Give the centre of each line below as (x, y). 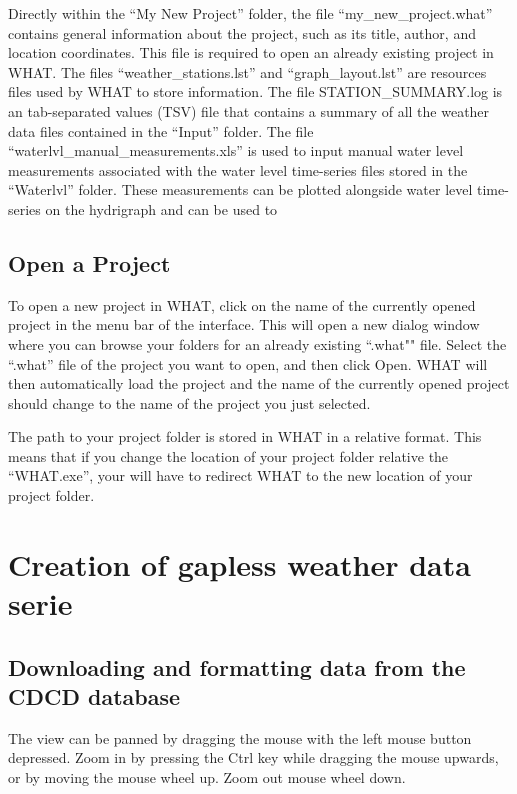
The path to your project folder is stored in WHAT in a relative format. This (245, 436)
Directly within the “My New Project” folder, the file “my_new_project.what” (250, 13)
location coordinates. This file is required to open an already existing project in (251, 52)
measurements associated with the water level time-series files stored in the (238, 169)
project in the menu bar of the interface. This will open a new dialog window (244, 324)
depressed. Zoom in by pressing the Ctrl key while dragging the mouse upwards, (253, 757)
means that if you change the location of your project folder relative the (228, 455)
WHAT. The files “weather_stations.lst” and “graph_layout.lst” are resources (247, 71)
